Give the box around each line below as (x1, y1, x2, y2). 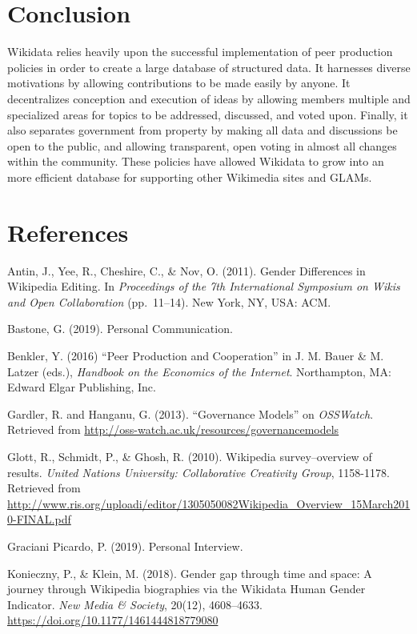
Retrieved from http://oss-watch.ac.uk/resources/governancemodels (7, 421, 339, 438)
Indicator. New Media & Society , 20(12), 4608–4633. (7, 596, 263, 612)
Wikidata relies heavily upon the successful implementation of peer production (7, 43, 393, 60)
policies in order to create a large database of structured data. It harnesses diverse (7, 58, 411, 75)
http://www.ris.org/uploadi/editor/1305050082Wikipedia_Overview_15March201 (7, 495, 411, 512)
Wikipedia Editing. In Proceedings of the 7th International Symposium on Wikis (7, 278, 400, 295)
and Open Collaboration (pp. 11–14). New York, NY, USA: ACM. (7, 293, 331, 310)
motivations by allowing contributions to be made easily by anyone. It (7, 74, 351, 91)
